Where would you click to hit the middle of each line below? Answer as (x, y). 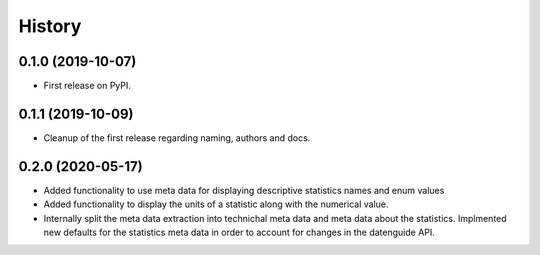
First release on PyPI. (87, 86)
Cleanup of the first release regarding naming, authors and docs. (177, 137)
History (50, 26)
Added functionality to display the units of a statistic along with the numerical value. (216, 204)
